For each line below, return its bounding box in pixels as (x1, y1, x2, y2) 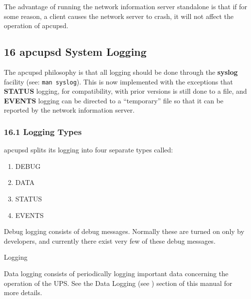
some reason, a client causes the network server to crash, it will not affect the (4, 11, 234, 21)
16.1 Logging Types (4, 125, 82, 137)
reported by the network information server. (4, 105, 135, 115)
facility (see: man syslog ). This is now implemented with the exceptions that (4, 76, 233, 86)
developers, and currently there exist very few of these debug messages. (4, 235, 216, 246)
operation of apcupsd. (4, 20, 68, 31)
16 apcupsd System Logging (4, 44, 147, 59)
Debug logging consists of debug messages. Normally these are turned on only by (4, 226, 245, 236)
